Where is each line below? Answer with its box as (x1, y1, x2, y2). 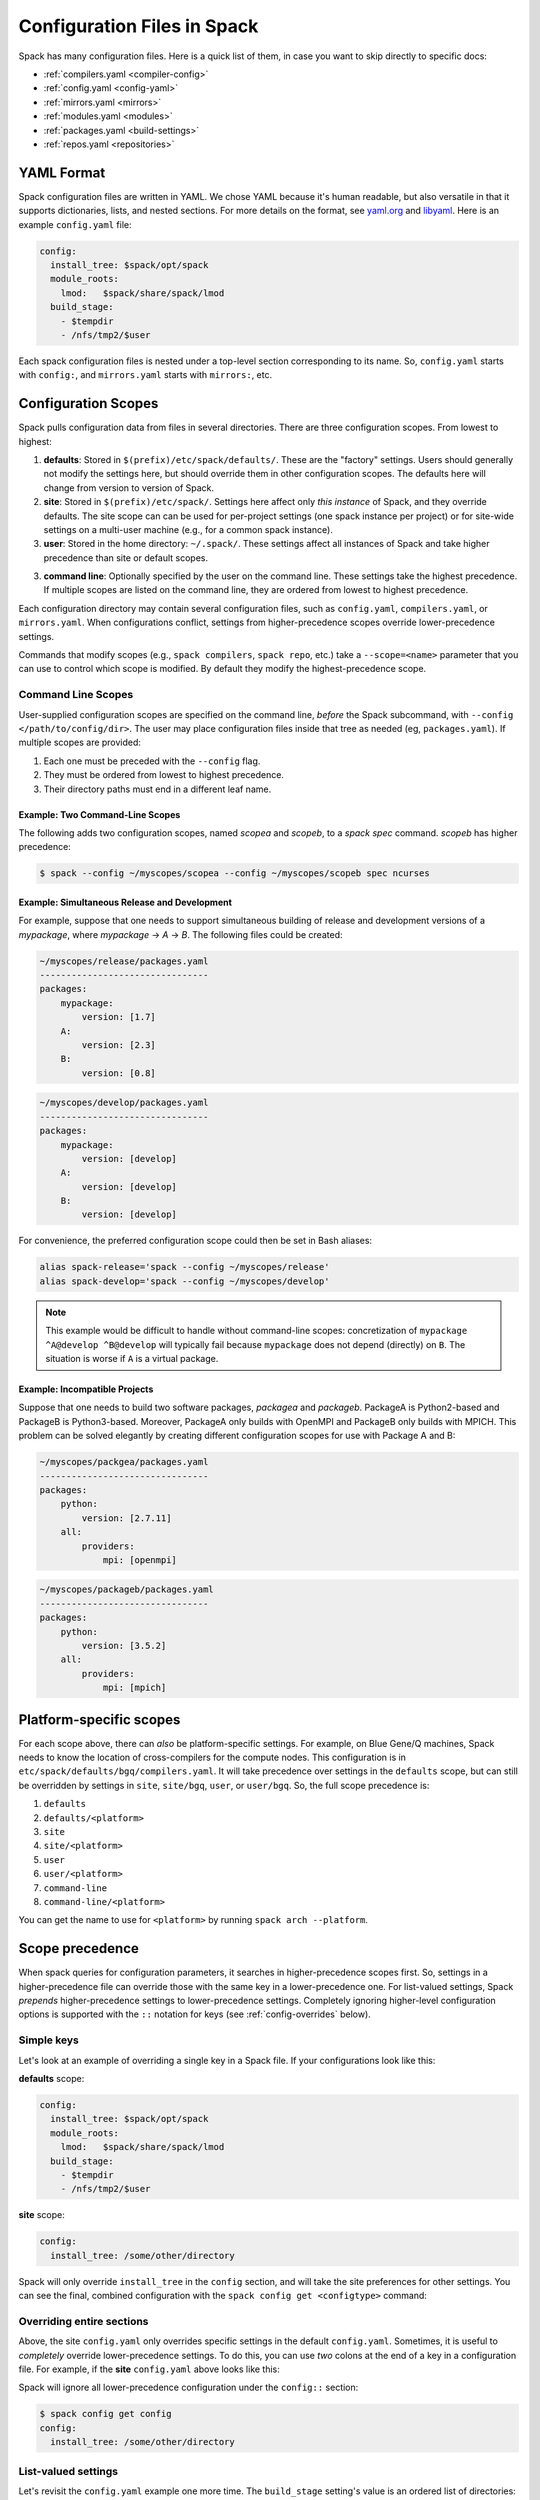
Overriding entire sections (18, 2314, 149, 2328)
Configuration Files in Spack (18, 15, 259, 37)
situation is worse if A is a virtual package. (45, 1353, 219, 1364)
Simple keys (18, 2033, 80, 2047)
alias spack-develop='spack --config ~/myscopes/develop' (39, 1275, 330, 1287)
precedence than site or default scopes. (43, 551, 209, 564)
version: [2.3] (81, 1040, 157, 1050)
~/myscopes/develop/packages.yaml (39, 1097, 209, 1109)
